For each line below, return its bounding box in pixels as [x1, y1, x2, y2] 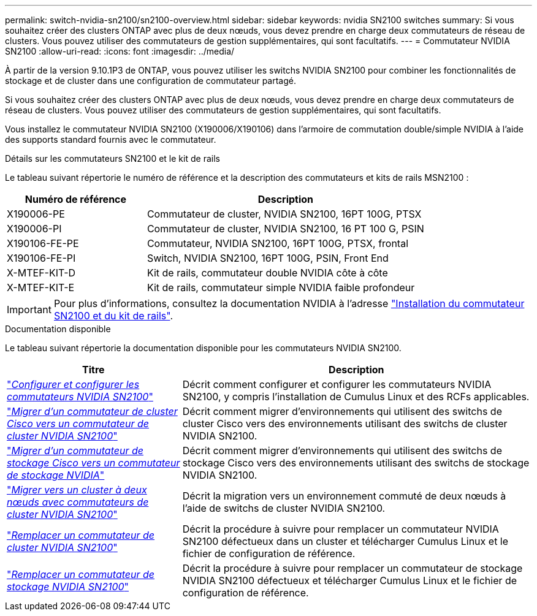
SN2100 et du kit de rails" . [53, 310, 173, 322]
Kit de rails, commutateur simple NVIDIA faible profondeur [147, 281, 415, 294]
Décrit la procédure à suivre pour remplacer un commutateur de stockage [182, 562, 523, 574]
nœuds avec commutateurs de [7, 496, 149, 508]
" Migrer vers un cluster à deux [7, 484, 147, 496]
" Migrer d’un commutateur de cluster [7, 405, 178, 417]
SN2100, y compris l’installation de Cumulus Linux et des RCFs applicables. [182, 390, 530, 403]
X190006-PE [7, 208, 65, 220]
